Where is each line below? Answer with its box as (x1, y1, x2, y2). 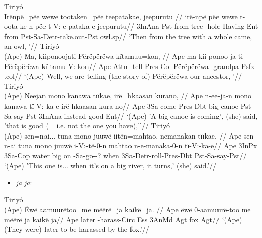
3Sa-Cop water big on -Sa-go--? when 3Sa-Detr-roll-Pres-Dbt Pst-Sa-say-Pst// (4, 150, 247, 160)
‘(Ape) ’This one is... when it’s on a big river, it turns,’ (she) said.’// (4, 160, 217, 171)
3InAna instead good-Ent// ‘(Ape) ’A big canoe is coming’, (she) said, (38, 110, 258, 121)
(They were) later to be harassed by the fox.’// (4, 224, 149, 234)
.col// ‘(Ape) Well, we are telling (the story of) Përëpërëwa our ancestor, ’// (4, 71, 242, 81)
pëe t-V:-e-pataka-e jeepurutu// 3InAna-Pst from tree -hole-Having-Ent (35, 21, 258, 31)
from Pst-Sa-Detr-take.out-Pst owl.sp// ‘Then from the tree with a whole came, (4, 30, 252, 41)
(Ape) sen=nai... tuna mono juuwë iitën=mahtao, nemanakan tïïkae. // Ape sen (4, 130, 254, 141)
